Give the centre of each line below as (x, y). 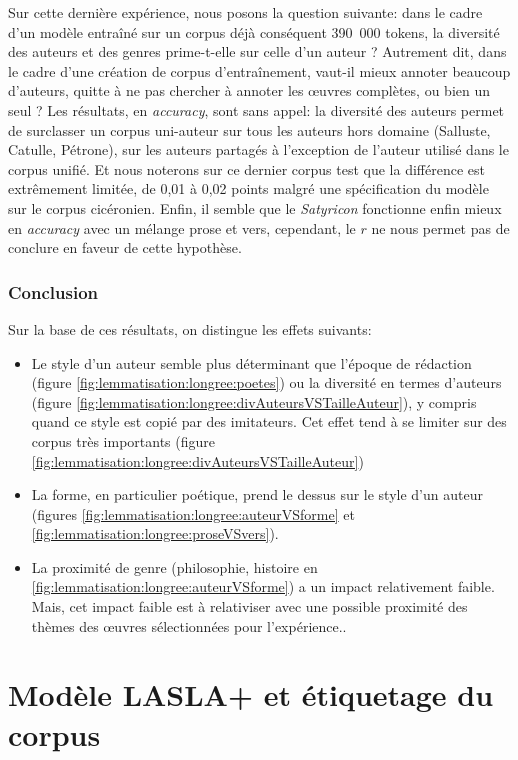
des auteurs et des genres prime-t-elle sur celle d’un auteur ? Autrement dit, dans (257, 51)
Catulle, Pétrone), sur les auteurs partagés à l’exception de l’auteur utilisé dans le (258, 149)
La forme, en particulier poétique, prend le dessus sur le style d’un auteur (257, 494)
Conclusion (53, 291)
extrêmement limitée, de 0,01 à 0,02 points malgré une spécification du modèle (248, 188)
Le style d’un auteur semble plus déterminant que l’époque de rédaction (251, 362)
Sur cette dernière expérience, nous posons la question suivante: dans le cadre (245, 12)
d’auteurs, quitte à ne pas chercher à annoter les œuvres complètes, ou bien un (249, 90)
